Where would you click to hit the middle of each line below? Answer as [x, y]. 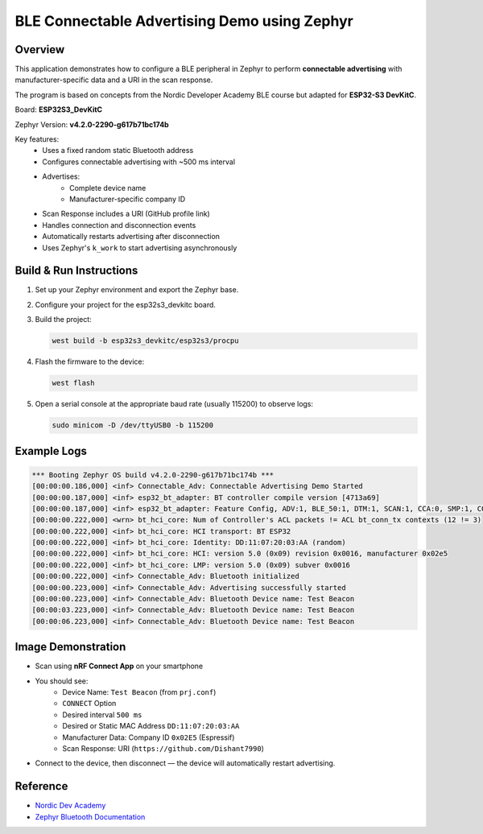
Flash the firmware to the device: [90, 361]
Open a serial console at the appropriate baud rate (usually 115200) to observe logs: [174, 404]
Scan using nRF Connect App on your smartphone [119, 666]
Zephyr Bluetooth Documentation [90, 816]
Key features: [37, 139]
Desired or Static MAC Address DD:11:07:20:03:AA [151, 726]
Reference [41, 786]
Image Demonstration [70, 647]
